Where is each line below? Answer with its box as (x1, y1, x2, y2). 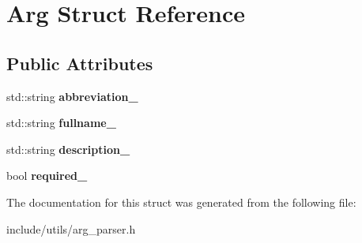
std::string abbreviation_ (6, 88, 138, 104)
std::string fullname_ (6, 114, 116, 131)
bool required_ (6, 167, 88, 184)
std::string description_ (6, 140, 130, 157)
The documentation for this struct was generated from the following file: (6, 193, 356, 210)
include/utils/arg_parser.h (6, 220, 136, 237)
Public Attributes (6, 50, 153, 75)
